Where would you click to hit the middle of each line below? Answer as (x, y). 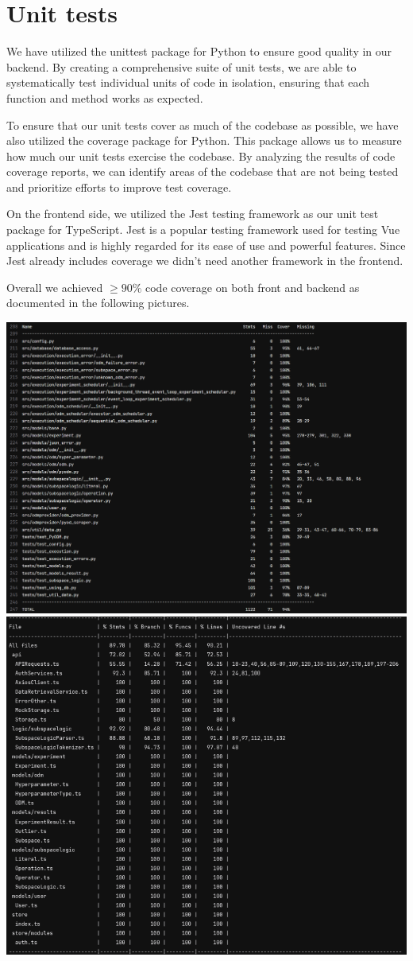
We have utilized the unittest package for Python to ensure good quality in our (199, 51)
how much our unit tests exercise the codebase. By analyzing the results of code (201, 156)
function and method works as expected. (105, 97)
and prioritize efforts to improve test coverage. (119, 187)
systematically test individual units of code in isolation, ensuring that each (188, 82)
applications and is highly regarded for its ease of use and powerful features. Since (206, 245)
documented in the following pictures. (98, 303)
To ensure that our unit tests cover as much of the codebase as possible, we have (203, 125)
